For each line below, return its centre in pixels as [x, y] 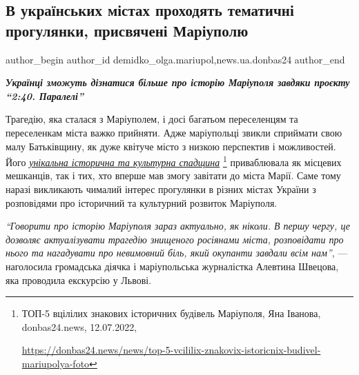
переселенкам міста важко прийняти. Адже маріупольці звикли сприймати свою [174, 132]
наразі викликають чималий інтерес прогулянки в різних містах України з [161, 189]
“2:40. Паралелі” [45, 95]
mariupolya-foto [56, 363]
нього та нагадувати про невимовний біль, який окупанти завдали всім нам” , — [177, 253]
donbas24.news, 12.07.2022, [79, 326]
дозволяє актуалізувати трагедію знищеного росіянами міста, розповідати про [175, 239]
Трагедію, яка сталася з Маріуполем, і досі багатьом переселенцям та [152, 119]
